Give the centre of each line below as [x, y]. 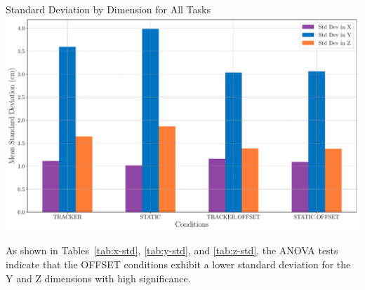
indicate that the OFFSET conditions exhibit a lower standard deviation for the [178, 264]
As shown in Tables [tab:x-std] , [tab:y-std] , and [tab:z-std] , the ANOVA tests [172, 250]
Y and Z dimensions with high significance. [98, 278]
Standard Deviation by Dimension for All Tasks [108, 9]
